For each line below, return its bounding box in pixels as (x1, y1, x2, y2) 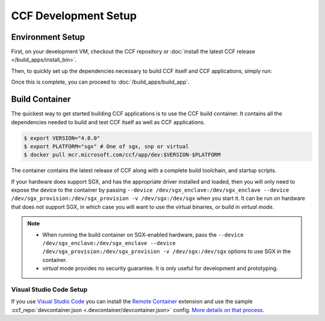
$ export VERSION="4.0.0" (23, 134, 101, 142)
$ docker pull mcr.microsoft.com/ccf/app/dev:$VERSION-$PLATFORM (23, 151, 221, 158)
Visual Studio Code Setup (11, 285, 88, 293)
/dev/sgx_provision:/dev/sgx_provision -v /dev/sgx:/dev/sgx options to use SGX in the (42, 248, 291, 255)
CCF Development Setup (11, 9, 137, 22)
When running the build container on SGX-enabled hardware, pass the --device (42, 231, 244, 238)
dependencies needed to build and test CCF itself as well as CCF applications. (11, 118, 206, 126)
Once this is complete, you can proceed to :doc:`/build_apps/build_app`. (11, 78, 190, 86)
